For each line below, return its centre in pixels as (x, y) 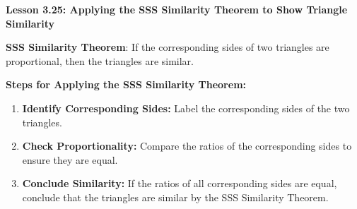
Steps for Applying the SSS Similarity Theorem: (126, 84)
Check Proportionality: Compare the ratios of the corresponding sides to (187, 146)
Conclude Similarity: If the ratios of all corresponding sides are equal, (180, 183)
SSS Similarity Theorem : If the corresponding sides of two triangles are (168, 47)
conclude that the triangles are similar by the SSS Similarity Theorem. (175, 197)
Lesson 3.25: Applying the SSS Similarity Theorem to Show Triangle (177, 9)
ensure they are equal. (70, 159)
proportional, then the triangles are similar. (100, 60)
